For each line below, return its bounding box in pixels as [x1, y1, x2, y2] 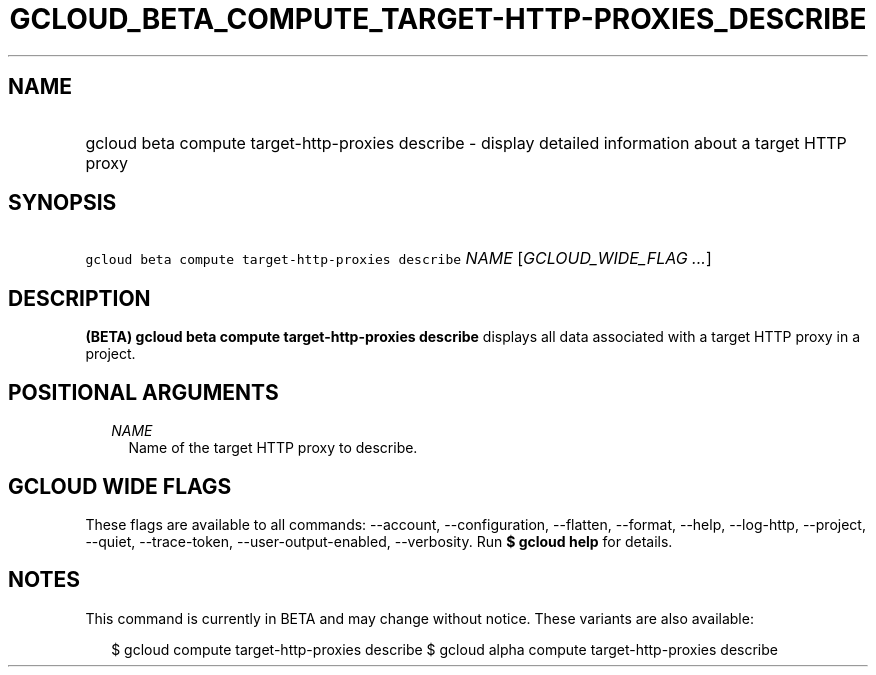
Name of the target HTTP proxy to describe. [128, 439, 418, 457]
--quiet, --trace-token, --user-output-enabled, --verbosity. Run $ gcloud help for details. [85, 532, 673, 550]
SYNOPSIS [8, 190, 117, 216]
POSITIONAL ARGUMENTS [8, 379, 279, 405]
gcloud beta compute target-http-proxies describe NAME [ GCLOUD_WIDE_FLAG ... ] [85, 248, 712, 269]
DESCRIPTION [8, 285, 151, 311]
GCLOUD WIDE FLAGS [8, 473, 232, 499]
